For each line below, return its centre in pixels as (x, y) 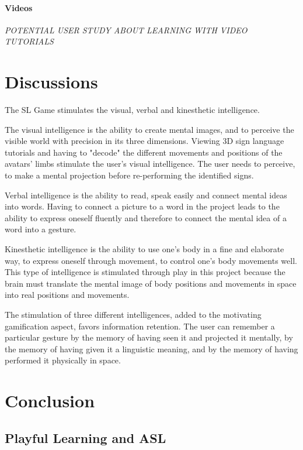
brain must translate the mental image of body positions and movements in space (151, 283)
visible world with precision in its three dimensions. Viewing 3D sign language (144, 141)
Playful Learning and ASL (86, 437)
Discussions (51, 82)
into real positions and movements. (67, 295)
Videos (19, 7)
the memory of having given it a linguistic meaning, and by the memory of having (151, 348)
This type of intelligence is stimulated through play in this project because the (145, 272)
